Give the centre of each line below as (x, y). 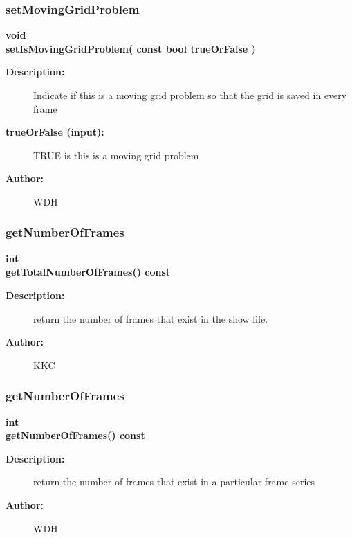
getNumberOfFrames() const (75, 435)
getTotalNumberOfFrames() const (88, 272)
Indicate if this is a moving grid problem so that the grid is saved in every (190, 95)
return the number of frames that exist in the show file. (151, 318)
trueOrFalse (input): (55, 132)
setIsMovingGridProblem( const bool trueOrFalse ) (131, 48)
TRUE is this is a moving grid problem (116, 155)
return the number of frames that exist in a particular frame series (174, 482)
